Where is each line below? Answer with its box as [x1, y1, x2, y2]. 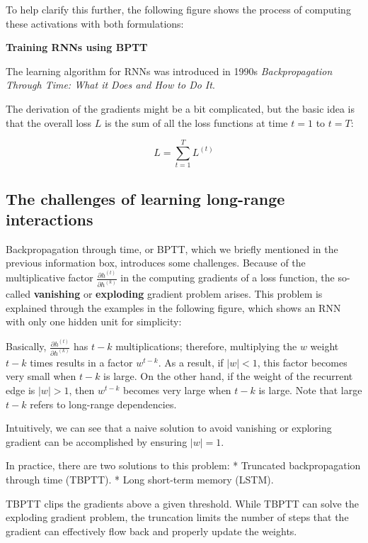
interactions [6, 208, 93, 230]
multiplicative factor [6, 270, 93, 285]
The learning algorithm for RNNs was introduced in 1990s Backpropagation [6, 63, 333, 78]
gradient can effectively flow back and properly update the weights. [6, 523, 297, 538]
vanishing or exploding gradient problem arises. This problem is [33, 286, 323, 301]
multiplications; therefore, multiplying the [115, 339, 297, 354]
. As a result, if [158, 354, 224, 369]
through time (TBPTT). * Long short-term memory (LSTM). [6, 471, 274, 486]
